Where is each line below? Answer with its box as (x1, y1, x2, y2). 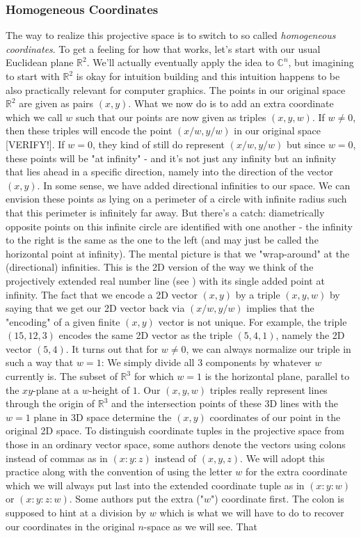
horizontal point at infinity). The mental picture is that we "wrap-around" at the (6, 246, 350, 260)
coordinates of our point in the (209, 409, 341, 424)
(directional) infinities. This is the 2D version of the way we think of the (6, 260, 314, 274)
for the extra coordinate (246, 464, 347, 479)
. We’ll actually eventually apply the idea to (86, 55, 274, 70)
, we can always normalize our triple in (186, 341, 351, 356)
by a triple (235, 287, 280, 301)
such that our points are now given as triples (76, 109, 266, 124)
